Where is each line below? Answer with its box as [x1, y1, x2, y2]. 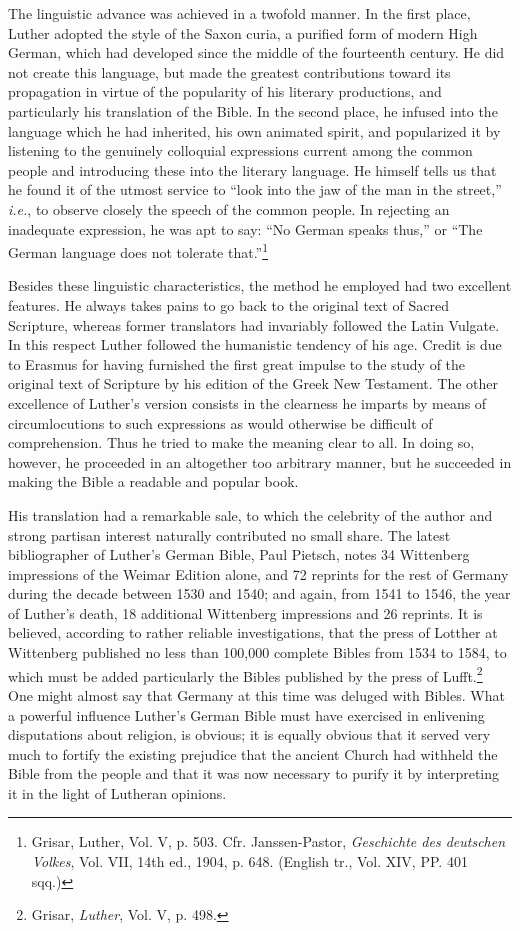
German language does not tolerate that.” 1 [8, 239, 269, 262]
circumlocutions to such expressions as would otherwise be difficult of [8, 412, 433, 433]
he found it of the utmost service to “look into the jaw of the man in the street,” [8, 179, 502, 200]
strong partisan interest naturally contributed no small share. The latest [8, 524, 451, 545]
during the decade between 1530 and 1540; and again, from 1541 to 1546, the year [8, 583, 511, 604]
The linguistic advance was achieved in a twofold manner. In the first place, [8, 3, 471, 23]
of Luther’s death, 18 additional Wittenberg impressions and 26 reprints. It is [8, 602, 483, 623]
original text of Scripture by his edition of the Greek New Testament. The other [8, 373, 499, 394]
